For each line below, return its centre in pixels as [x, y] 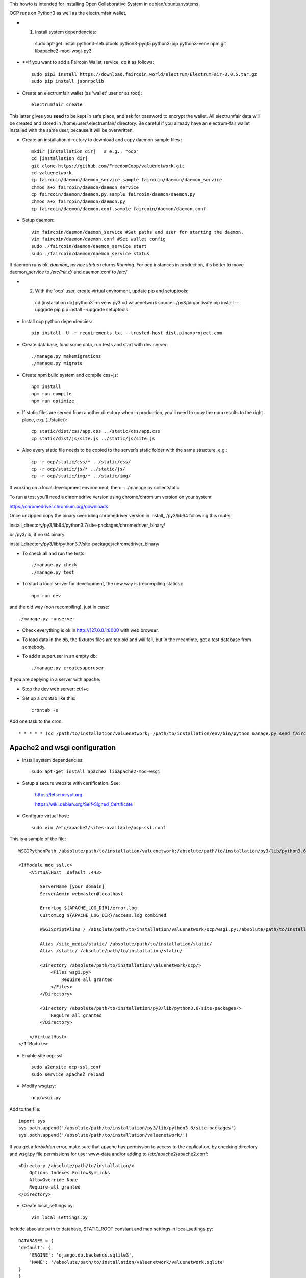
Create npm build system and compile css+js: [70, 375]
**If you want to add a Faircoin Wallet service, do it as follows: [88, 62]
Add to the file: [25, 1109]
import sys [32, 1121]
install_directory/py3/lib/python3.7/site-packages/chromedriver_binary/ [84, 544]
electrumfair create [57, 104]
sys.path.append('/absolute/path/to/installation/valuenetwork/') [103, 1135]
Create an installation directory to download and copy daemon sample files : [102, 140]
